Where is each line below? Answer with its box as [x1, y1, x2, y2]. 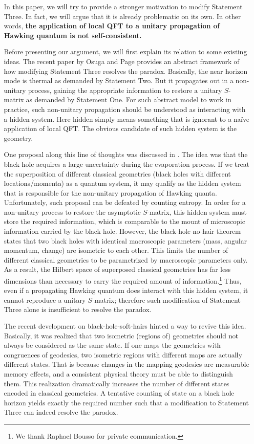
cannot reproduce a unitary [4, 294, 86, 305]
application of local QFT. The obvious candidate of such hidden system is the [4, 123, 237, 133]
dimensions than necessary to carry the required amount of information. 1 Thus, [4, 274, 241, 286]
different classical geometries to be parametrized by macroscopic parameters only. [4, 254, 248, 265]
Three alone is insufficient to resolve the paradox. [4, 304, 151, 314]
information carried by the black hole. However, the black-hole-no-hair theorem [4, 226, 241, 236]
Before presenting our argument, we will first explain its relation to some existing [4, 46, 247, 57]
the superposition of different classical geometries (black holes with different [4, 168, 231, 178]
